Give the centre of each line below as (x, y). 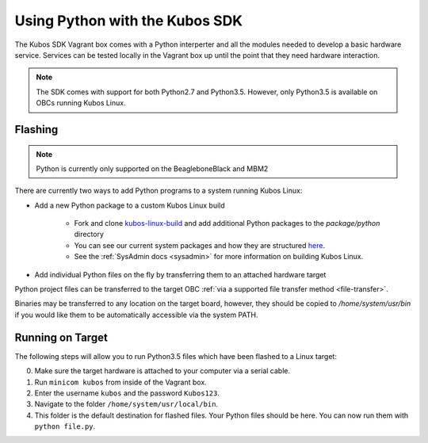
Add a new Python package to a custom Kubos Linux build (130, 205)
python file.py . (65, 426)
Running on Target (61, 337)
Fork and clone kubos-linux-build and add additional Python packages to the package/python (227, 223)
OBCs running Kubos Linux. (81, 103)
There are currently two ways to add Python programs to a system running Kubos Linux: (159, 191)
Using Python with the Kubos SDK (129, 21)
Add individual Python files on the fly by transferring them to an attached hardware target (180, 274)
